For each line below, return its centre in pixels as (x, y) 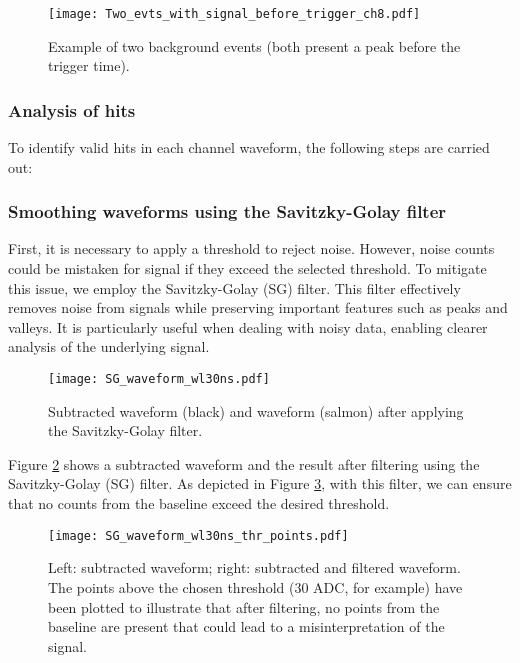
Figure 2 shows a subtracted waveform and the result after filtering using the (244, 463)
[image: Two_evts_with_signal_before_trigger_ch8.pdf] (234, 14)
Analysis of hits (72, 109)
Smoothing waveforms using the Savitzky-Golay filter (227, 211)
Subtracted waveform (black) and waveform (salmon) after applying (256, 410)
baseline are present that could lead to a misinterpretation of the (246, 626)
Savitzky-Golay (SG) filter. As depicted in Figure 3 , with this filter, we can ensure (260, 483)
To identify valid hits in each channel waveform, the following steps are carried (249, 147)
